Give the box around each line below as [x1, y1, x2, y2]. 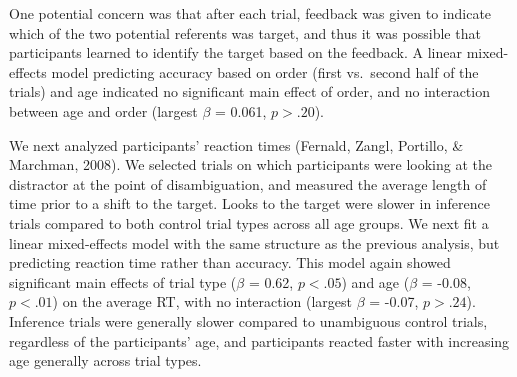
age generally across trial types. [9, 350, 202, 371]
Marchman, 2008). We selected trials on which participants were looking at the [9, 154, 492, 175]
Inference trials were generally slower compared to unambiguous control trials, [9, 310, 488, 331]
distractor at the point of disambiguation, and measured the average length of [9, 173, 487, 194]
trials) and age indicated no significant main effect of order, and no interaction [9, 81, 490, 102]
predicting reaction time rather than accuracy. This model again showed [9, 252, 451, 273]
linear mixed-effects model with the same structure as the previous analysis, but [9, 232, 500, 253]
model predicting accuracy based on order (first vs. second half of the [51, 61, 479, 82]
